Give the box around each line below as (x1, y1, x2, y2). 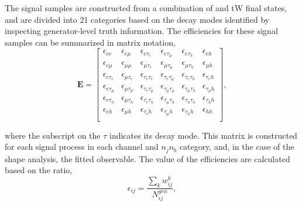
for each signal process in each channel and (5, 140, 159, 153)
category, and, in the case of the (179, 140, 294, 153)
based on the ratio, (5, 164, 73, 176)
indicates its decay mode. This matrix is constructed (109, 129, 297, 141)
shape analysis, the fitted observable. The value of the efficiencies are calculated (5, 152, 290, 164)
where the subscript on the (5, 129, 101, 141)
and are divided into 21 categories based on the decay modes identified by (5, 13, 270, 25)
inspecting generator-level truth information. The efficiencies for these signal (5, 25, 278, 37)
